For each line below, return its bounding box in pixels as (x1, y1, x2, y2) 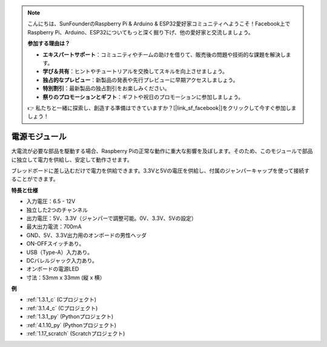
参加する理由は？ (27, 40, 70, 47)
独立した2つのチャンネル (26, 206, 88, 213)
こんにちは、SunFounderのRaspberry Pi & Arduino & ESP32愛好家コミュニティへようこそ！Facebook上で (27, 20, 291, 27)
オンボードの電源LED (26, 265, 79, 273)
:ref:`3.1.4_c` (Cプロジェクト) (26, 304, 98, 311)
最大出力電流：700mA (26, 223, 82, 230)
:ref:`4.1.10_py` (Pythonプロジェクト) (26, 321, 117, 329)
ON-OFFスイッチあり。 (26, 240, 85, 247)
